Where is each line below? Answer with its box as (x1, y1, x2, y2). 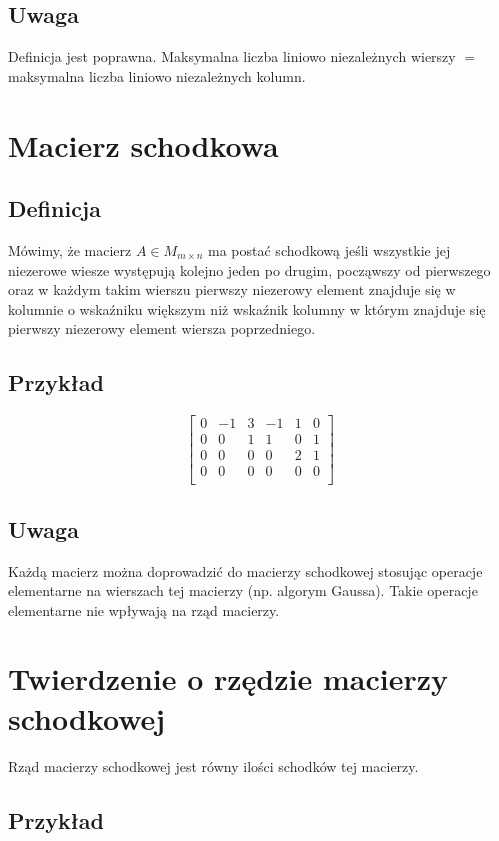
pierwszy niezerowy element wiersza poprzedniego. (8, 318, 316, 339)
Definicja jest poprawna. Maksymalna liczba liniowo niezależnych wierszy (8, 46, 456, 67)
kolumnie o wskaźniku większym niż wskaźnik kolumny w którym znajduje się (8, 298, 486, 319)
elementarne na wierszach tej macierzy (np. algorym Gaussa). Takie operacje (8, 580, 478, 601)
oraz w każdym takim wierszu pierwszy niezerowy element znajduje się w (8, 279, 456, 300)
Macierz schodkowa (8, 124, 279, 165)
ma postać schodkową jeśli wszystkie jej (208, 239, 451, 260)
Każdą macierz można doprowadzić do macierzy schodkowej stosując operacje (8, 560, 483, 581)
